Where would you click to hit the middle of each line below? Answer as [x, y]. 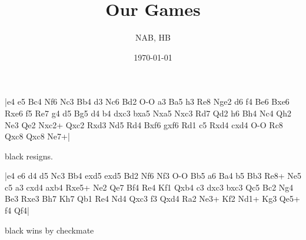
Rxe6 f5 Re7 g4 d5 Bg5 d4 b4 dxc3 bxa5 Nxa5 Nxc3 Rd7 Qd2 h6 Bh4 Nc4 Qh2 [148, 113]
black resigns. [29, 156]
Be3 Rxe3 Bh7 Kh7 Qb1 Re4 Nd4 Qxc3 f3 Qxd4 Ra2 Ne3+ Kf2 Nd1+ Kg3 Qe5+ [152, 199]
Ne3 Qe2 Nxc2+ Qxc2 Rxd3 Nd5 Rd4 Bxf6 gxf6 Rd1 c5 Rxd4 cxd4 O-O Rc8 [144, 124]
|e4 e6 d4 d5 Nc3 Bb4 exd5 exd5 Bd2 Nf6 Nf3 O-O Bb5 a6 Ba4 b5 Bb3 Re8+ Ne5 [153, 176]
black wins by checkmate [49, 230]
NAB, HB [153, 37]
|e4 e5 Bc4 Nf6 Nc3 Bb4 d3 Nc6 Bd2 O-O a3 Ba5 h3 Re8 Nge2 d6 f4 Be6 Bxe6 [147, 101]
